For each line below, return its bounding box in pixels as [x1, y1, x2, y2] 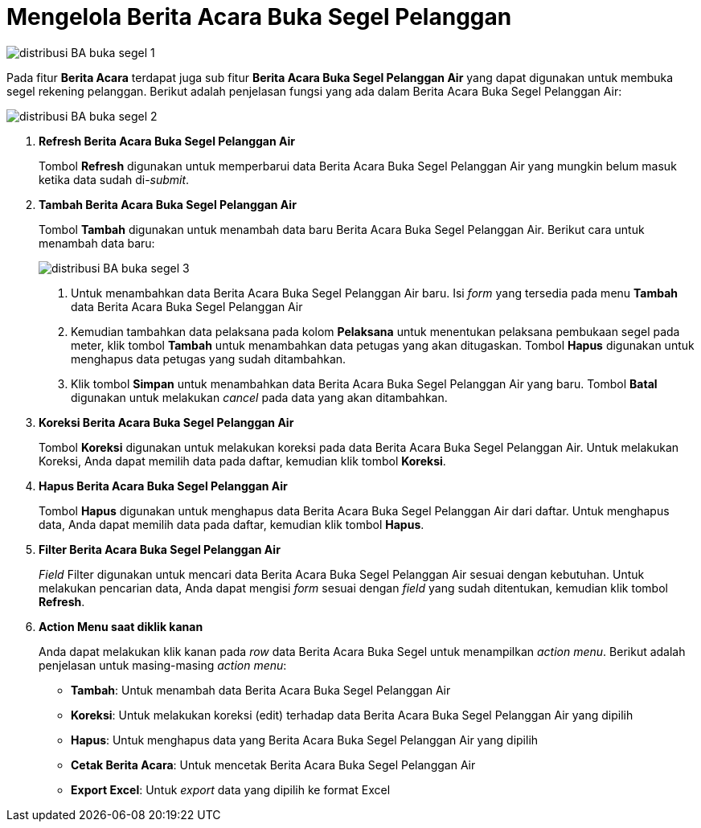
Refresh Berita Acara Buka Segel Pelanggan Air [39, 133, 295, 148]
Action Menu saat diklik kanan [39, 619, 203, 633]
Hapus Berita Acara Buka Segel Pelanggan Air [39, 478, 288, 493]
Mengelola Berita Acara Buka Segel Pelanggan [6, 3, 512, 31]
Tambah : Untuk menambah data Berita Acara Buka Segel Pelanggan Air [71, 682, 451, 697]
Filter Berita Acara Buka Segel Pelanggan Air [39, 542, 281, 556]
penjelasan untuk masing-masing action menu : [39, 658, 287, 672]
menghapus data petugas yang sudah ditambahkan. [71, 351, 346, 366]
